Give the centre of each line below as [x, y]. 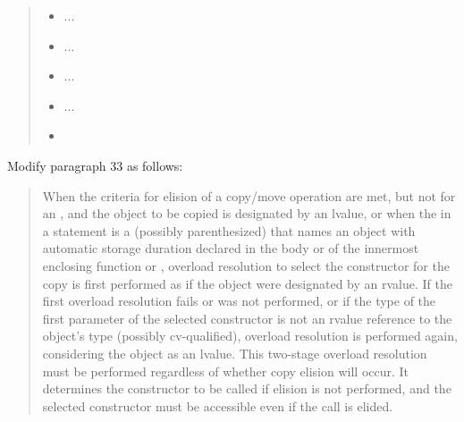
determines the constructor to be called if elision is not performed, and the [247, 388]
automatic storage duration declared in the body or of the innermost [231, 248]
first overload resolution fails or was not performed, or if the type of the [239, 301]
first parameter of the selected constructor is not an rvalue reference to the [247, 318]
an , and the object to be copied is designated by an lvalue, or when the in [247, 213]
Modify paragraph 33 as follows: [95, 165]
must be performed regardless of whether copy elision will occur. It [226, 371]
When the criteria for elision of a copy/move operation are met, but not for [249, 195]
